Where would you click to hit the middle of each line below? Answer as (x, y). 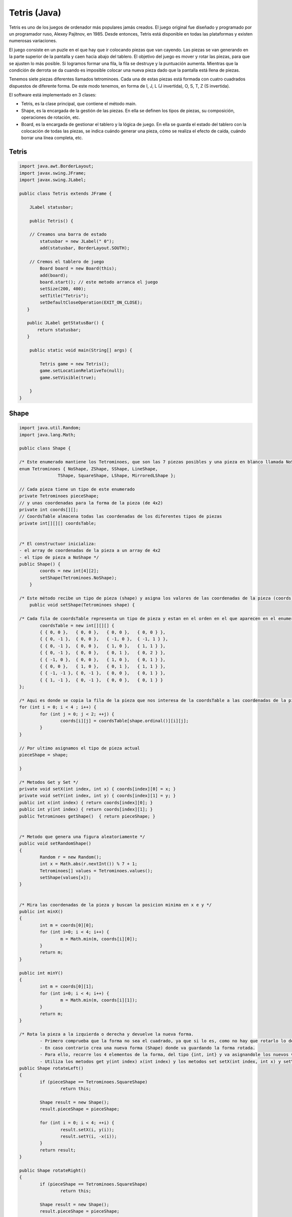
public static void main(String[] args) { (81, 350)
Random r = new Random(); (71, 857)
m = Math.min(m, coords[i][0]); (99, 939)
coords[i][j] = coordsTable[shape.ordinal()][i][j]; (124, 721)
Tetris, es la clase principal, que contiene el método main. (79, 104)
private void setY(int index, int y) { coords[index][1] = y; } (98, 796)
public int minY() (41, 973)
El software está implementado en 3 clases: (53, 95)
